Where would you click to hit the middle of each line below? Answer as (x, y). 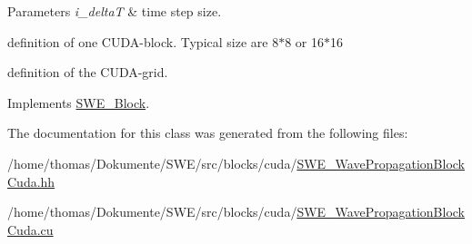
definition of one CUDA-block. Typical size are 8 (143, 41)
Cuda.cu (30, 229)
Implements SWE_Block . (79, 102)
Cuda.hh (31, 181)
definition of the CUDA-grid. (88, 72)
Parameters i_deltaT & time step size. (115, 11)
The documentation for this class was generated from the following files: (208, 133)
